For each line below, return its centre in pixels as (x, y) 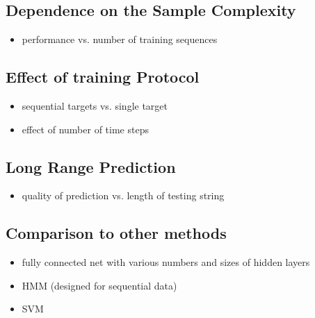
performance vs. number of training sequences (120, 39)
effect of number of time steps (85, 129)
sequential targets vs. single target (95, 106)
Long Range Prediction (91, 166)
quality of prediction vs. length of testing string (123, 195)
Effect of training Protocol (103, 77)
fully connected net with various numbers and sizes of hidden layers (166, 262)
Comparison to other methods (116, 233)
